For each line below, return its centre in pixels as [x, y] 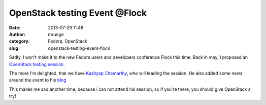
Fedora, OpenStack [67, 41]
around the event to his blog [38, 80]
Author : [17, 34]
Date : [15, 28]
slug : [14, 48]
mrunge [56, 34]
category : [19, 41]
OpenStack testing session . [37, 64]
